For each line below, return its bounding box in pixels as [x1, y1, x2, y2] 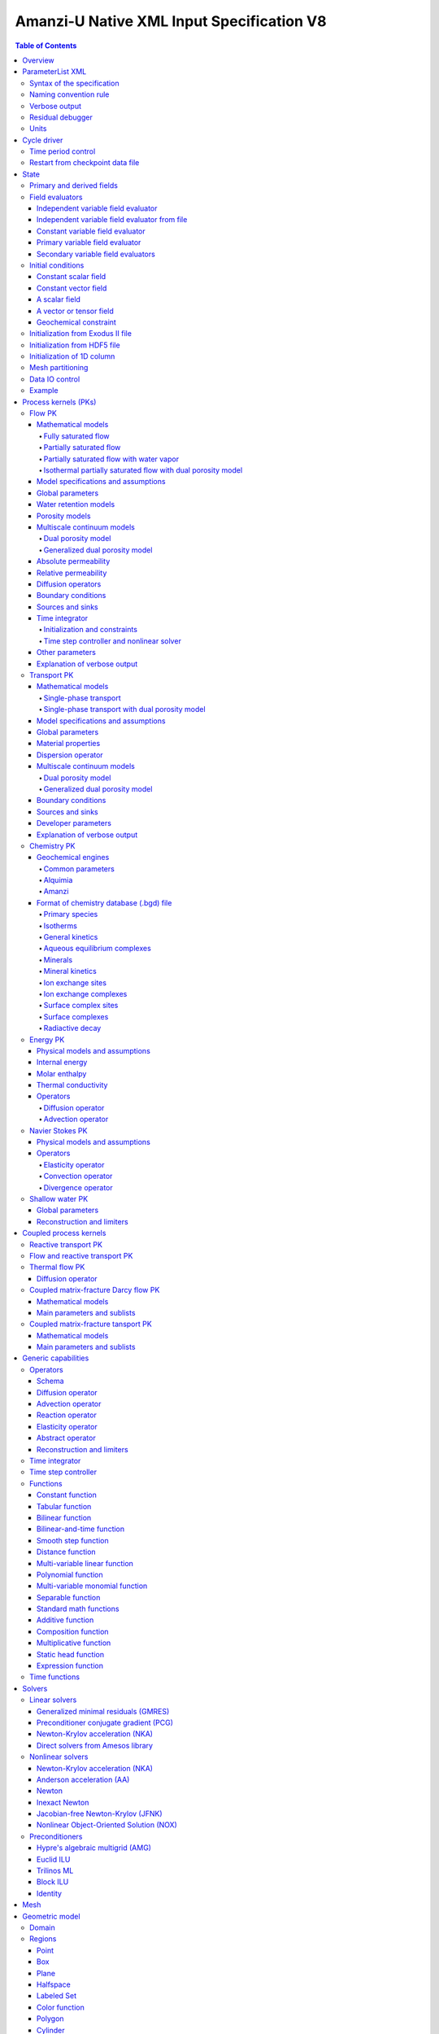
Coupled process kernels [22, 1229, 106, 1238]
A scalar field [37, 295, 81, 304]
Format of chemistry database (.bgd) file [37, 897, 172, 907]
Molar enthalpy [37, 1068, 87, 1078]
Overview [22, 55, 54, 65]
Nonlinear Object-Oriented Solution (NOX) [37, 1820, 178, 1830]
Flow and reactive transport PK [29, 1251, 133, 1260]
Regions [29, 1934, 57, 1944]
